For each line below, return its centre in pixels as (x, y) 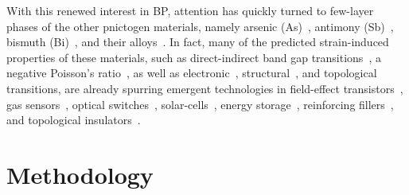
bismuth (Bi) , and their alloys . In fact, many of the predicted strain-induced (198, 42)
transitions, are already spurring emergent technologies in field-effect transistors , (205, 88)
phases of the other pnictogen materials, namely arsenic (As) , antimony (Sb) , (200, 26)
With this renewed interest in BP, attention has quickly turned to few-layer (190, 10)
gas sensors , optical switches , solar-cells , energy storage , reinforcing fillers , (200, 104)
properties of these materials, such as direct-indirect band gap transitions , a (194, 57)
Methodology (80, 174)
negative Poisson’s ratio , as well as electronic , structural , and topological (192, 73)
